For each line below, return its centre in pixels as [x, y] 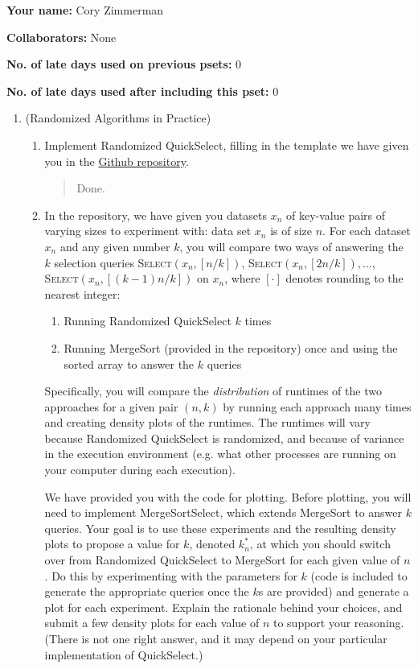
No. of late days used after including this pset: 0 [143, 91]
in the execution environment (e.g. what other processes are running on [220, 454]
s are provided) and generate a [334, 591]
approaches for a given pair [111, 406]
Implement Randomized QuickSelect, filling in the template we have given [227, 145]
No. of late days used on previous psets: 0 [124, 64]
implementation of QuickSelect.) [124, 654]
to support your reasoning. [338, 623]
